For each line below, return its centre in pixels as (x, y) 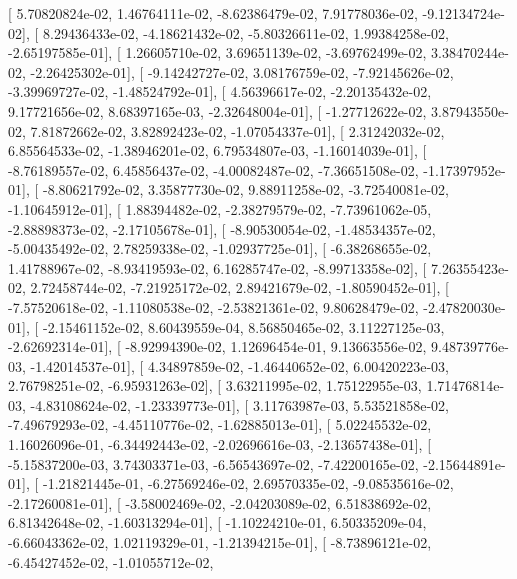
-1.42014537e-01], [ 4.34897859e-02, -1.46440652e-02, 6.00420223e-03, (239, 365)
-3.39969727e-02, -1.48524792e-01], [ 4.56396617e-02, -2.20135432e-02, (220, 91)
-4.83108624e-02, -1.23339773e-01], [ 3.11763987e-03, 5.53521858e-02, (239, 404)
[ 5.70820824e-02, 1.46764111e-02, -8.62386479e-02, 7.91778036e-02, (213, 13)
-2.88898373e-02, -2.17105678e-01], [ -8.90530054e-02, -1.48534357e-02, (222, 228)
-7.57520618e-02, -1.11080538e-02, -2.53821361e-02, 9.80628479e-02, (213, 306)
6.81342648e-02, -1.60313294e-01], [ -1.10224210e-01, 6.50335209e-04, (217, 522)
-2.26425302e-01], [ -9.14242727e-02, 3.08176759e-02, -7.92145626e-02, (242, 71)
